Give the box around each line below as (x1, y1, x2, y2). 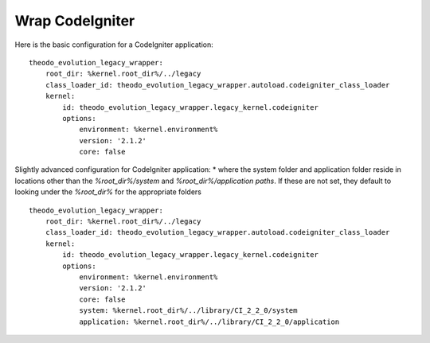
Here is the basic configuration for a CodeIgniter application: (14, 40, 214, 49)
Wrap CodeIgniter (14, 12, 135, 29)
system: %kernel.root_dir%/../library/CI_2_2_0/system (79, 306, 298, 315)
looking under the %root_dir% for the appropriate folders (14, 187, 202, 197)
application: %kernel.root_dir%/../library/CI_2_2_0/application (79, 317, 340, 326)
